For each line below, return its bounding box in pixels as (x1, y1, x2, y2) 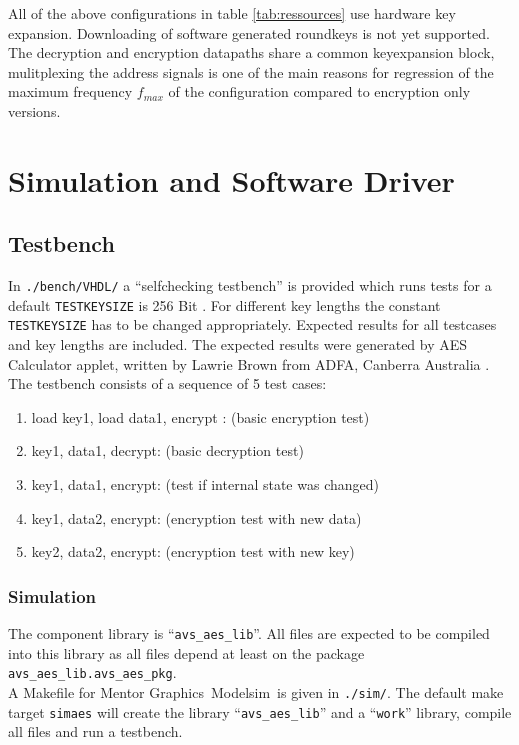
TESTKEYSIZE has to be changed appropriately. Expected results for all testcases (8, 314, 497, 335)
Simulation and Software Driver (8, 159, 455, 200)
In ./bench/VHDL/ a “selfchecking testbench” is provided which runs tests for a (8, 275, 492, 296)
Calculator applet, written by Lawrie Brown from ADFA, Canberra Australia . (8, 353, 490, 374)
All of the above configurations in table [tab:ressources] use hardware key (8, 3, 456, 23)
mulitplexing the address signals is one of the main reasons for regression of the (8, 61, 494, 82)
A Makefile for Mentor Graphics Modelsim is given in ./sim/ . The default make (8, 681, 504, 702)
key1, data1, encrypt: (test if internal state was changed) (31, 474, 379, 495)
